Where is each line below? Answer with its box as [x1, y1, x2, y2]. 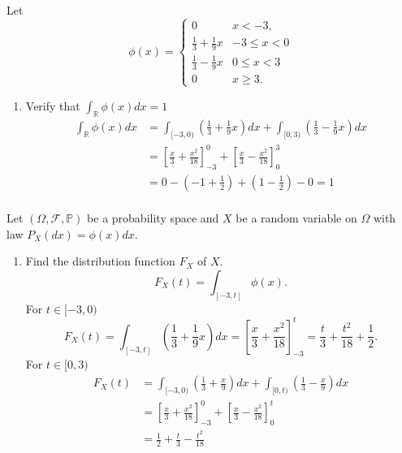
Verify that [25, 97, 80, 114]
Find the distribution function [25, 252, 175, 270]
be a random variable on [236, 209, 357, 226]
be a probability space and [87, 209, 219, 226]
